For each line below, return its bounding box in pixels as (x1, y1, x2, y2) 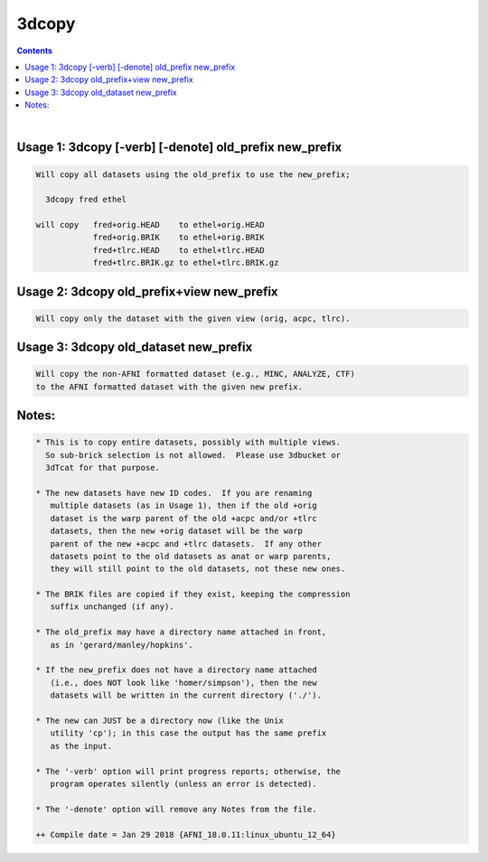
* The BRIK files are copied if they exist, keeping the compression (35, 589, 351, 600)
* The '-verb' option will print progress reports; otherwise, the (35, 766, 342, 776)
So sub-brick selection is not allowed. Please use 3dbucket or (45, 450, 342, 460)
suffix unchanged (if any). (50, 602, 175, 612)
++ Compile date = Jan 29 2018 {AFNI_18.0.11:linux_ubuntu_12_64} (35, 829, 336, 839)
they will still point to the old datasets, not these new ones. (50, 564, 346, 574)
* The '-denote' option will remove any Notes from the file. (35, 804, 317, 814)
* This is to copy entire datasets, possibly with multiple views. (35, 437, 342, 447)
